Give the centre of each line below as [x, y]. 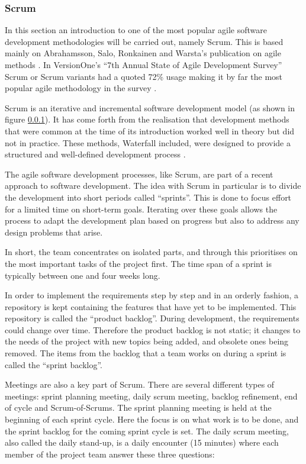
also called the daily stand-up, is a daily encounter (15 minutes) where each [142, 442]
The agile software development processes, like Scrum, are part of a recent [139, 174]
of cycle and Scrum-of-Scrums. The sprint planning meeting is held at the [138, 407]
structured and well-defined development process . [95, 154]
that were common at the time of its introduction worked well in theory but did [150, 130]
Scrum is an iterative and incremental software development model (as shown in [150, 107]
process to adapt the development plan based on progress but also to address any [152, 220]
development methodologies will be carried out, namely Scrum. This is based [144, 41]
